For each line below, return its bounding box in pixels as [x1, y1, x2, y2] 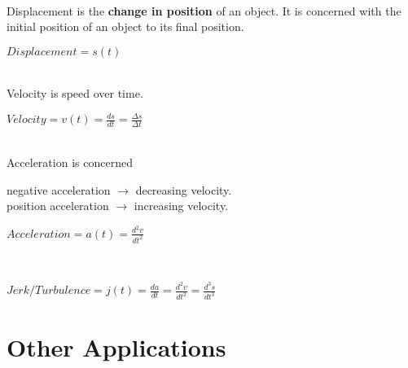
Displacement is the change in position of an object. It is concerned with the [7, 2, 401, 19]
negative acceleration [7, 181, 111, 198]
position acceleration [7, 197, 109, 214]
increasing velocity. [134, 197, 229, 214]
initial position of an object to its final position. [7, 18, 244, 35]
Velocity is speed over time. [7, 85, 143, 102]
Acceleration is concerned [7, 153, 133, 170]
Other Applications [7, 331, 226, 364]
